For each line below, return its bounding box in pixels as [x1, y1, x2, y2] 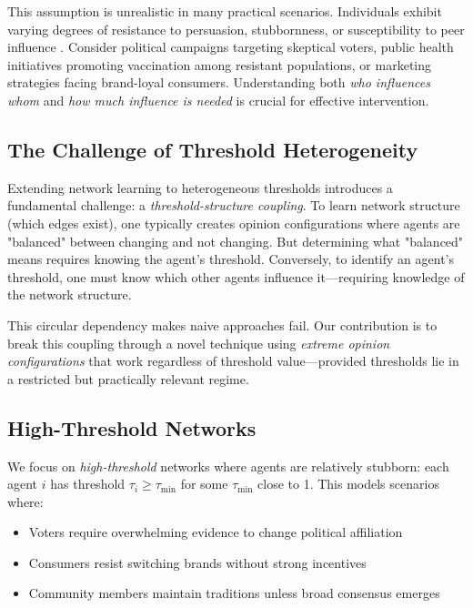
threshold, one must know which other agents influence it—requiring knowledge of [7, 267, 465, 286]
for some [180, 474, 228, 493]
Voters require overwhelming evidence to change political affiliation [28, 522, 403, 542]
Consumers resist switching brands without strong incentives [28, 552, 367, 572]
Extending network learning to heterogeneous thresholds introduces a [7, 177, 393, 197]
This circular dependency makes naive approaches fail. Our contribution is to [7, 315, 438, 334]
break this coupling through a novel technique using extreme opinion [7, 333, 390, 352]
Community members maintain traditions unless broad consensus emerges [28, 583, 440, 603]
